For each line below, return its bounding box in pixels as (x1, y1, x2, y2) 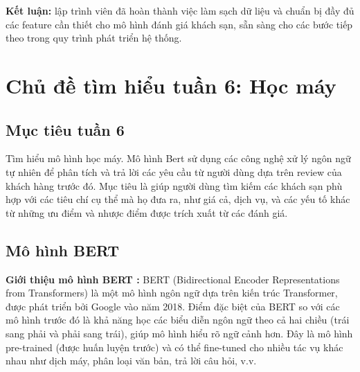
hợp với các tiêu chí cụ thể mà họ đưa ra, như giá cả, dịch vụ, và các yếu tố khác (6, 192, 350, 206)
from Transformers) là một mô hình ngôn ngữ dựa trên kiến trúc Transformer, (6, 285, 338, 300)
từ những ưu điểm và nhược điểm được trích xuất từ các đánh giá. (6, 205, 288, 220)
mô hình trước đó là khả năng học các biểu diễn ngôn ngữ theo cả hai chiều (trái (6, 312, 350, 327)
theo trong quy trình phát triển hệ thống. (6, 30, 182, 45)
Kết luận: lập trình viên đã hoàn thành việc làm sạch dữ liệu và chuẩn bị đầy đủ (6, 3, 354, 17)
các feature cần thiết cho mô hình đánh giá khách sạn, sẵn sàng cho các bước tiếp (6, 17, 353, 31)
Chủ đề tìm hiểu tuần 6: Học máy (6, 71, 336, 99)
